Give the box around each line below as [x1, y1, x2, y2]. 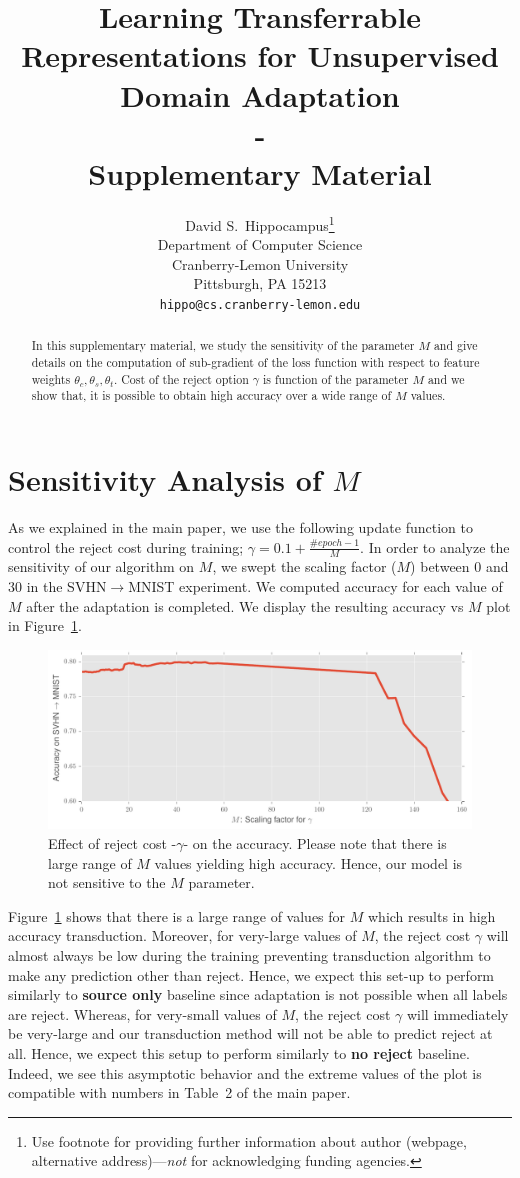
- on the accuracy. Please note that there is [183, 833, 447, 854]
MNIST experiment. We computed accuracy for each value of [128, 575, 503, 596]
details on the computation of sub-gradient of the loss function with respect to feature [31, 354, 480, 371]
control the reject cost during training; [8, 536, 244, 557]
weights [31, 370, 71, 387]
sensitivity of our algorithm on [8, 556, 195, 577]
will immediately [406, 1003, 509, 1024]
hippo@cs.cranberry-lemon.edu [159, 297, 361, 312]
